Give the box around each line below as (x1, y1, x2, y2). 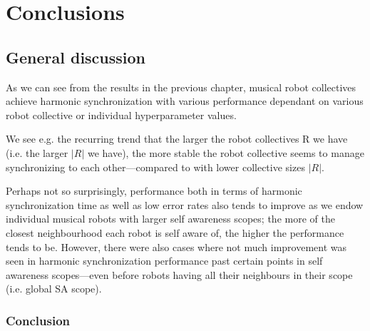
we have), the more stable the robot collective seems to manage (87, 145, 364, 160)
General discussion (6, 46, 146, 68)
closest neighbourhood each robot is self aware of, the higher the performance (6, 225, 344, 240)
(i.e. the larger (6, 145, 68, 160)
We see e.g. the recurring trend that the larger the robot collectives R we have (6, 131, 348, 146)
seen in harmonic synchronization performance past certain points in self (6, 253, 323, 268)
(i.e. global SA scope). (6, 281, 102, 296)
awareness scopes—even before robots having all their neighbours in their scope (6, 267, 353, 282)
